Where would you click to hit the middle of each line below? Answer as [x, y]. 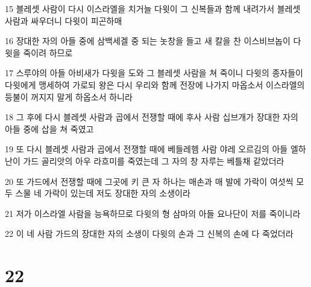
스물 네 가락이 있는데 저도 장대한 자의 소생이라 [103, 193]
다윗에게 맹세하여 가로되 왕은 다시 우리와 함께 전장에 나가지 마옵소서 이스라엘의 [155, 84]
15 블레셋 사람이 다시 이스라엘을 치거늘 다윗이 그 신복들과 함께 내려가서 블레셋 [153, 8]
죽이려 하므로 [48, 52]
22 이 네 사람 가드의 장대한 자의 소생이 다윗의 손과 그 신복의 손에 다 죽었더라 [149, 234]
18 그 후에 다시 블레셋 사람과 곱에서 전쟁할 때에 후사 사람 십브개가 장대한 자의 [152, 117]
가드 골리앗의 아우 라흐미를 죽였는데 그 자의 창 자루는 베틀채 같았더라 [154, 160]
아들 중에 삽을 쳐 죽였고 [49, 128]
